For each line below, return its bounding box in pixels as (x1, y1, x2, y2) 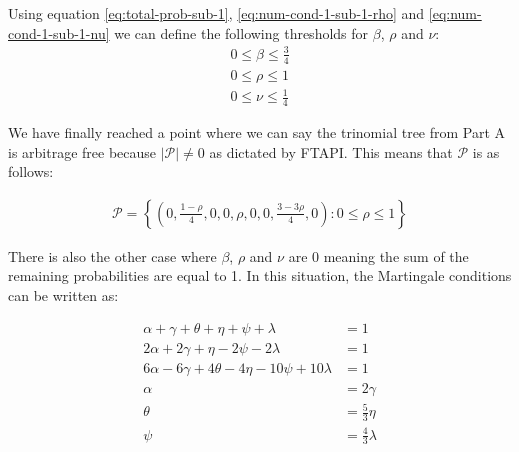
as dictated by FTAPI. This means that (209, 141, 453, 162)
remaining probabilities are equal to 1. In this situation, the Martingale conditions (8, 265, 512, 286)
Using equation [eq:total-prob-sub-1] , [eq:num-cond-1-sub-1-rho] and (8, 3, 425, 23)
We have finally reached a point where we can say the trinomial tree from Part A (8, 121, 506, 142)
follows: (8, 161, 54, 182)
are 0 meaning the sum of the (288, 245, 469, 266)
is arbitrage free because (8, 141, 157, 162)
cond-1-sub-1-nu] (8, 22, 110, 43)
